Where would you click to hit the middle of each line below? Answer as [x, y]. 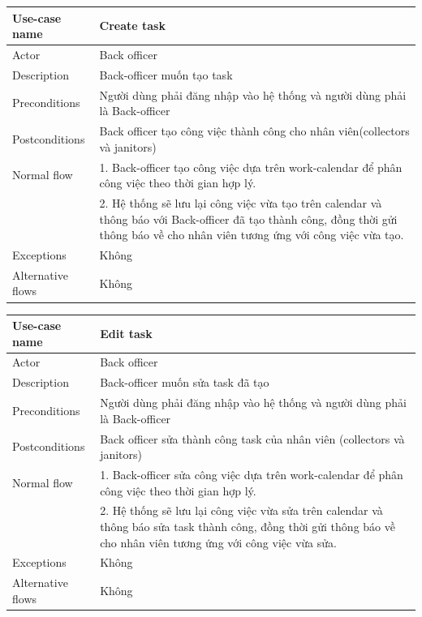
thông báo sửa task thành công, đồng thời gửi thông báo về [248, 527]
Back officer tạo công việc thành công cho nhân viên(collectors [254, 131]
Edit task [126, 333]
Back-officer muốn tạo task [166, 74]
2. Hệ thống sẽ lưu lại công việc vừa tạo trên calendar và [241, 202]
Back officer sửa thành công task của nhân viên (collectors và [252, 438]
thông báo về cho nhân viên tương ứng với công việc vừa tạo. [252, 235]
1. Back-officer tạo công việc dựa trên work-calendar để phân [251, 167]
